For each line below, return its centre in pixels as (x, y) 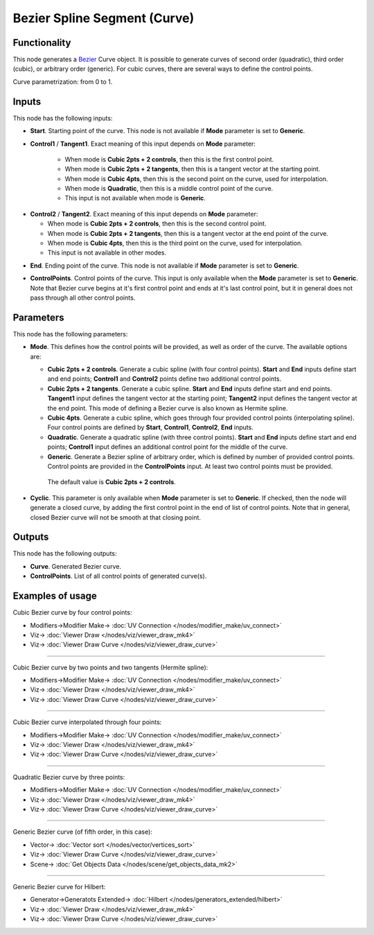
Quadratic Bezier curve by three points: (69, 777)
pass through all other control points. (83, 298)
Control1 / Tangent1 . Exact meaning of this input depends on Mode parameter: (143, 144)
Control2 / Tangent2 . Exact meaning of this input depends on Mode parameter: (144, 214)
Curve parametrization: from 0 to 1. (63, 82)
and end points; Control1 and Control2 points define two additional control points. (164, 379)
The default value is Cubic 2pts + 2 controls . (112, 482)
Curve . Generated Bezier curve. (75, 566)
